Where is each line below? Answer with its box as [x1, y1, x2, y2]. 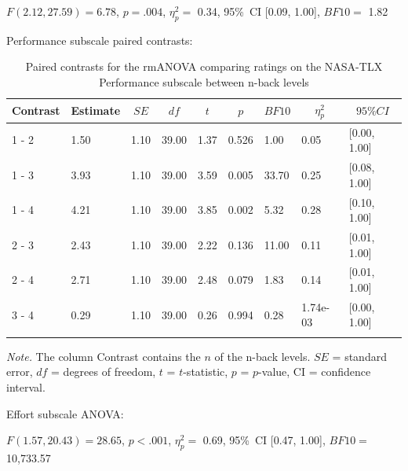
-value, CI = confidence [258, 363, 371, 380]
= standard [332, 348, 387, 364]
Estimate [71, 102, 121, 119]
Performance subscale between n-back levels [99, 73, 309, 90]
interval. [6, 378, 46, 395]
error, [6, 363, 33, 380]
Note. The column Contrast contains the [6, 348, 201, 364]
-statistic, [183, 363, 228, 380]
